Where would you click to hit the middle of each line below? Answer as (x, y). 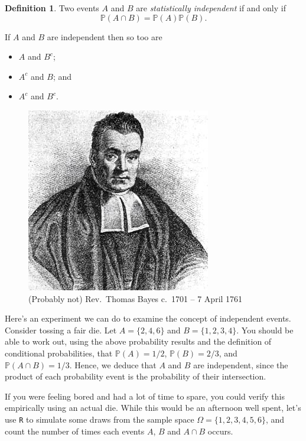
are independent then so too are (105, 36)
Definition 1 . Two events (52, 8)
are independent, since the (241, 364)
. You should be (265, 330)
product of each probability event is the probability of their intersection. (136, 376)
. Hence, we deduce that (113, 364)
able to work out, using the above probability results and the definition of (138, 341)
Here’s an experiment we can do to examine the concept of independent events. (148, 318)
